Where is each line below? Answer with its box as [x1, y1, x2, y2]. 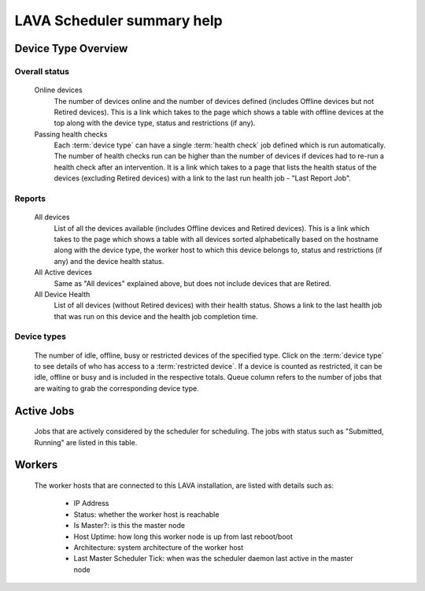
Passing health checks [34, 129, 108, 139]
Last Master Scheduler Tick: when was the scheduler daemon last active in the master [73, 554, 353, 563]
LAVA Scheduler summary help [14, 12, 224, 29]
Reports [14, 193, 46, 204]
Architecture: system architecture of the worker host [73, 543, 244, 552]
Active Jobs [14, 404, 75, 418]
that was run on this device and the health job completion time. [54, 311, 259, 321]
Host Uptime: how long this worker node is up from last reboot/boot [73, 532, 293, 541]
